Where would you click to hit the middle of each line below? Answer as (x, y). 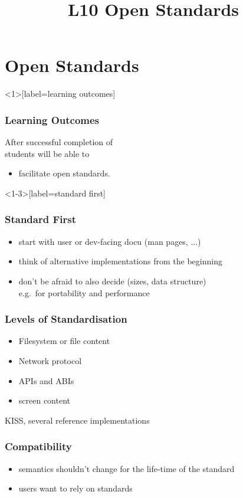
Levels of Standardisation (66, 319)
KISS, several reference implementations (77, 420)
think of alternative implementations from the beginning (120, 261)
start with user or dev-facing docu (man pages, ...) (110, 241)
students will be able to (47, 153)
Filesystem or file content (64, 341)
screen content (45, 400)
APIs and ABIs (46, 380)
